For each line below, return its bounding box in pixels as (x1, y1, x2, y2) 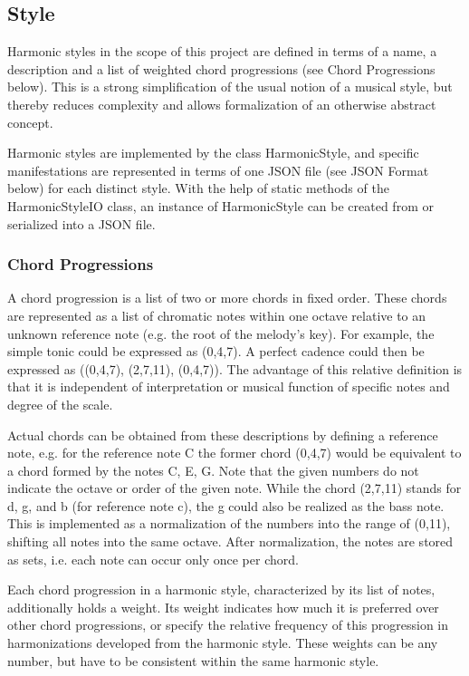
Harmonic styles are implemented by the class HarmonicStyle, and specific (7, 143, 419, 162)
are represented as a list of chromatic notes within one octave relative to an (7, 305, 426, 324)
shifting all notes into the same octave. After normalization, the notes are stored (7, 532, 454, 551)
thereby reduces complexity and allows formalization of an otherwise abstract (7, 94, 436, 113)
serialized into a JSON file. (7, 214, 156, 233)
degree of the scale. (7, 394, 113, 413)
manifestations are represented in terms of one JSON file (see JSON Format (7, 160, 429, 179)
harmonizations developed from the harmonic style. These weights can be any (7, 633, 438, 652)
